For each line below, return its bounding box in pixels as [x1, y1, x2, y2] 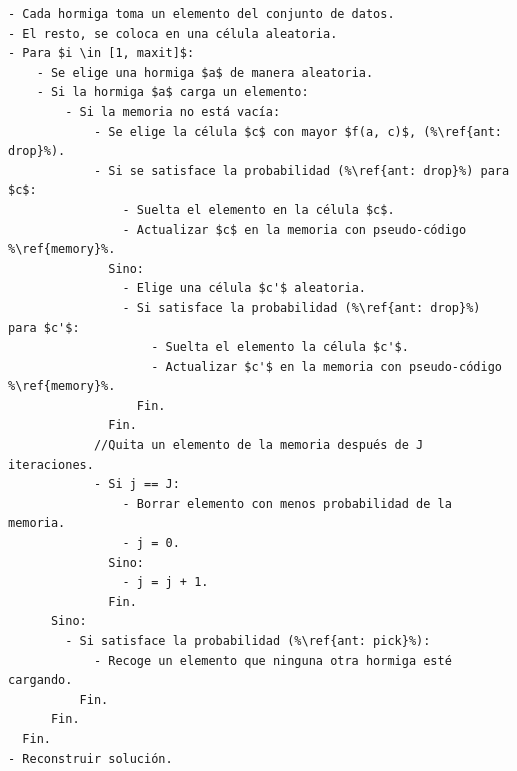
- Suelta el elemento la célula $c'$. [151, 340, 409, 355]
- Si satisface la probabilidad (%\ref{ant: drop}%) [122, 300, 481, 315]
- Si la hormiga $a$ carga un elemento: [36, 85, 309, 100]
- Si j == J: [93, 477, 180, 492]
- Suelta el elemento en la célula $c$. [122, 202, 395, 217]
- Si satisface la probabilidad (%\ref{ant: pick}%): [65, 634, 431, 648]
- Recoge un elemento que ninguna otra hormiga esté [93, 653, 452, 668]
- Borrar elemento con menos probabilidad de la [122, 496, 452, 511]
